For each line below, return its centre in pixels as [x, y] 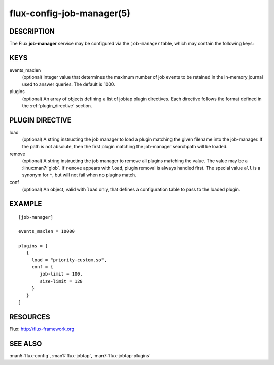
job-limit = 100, [61, 274]
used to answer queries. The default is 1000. [68, 84]
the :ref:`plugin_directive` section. [57, 105]
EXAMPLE [26, 204]
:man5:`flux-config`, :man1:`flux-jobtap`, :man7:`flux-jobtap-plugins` [80, 355]
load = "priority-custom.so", [69, 260]
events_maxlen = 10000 [47, 232]
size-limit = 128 [61, 281]
